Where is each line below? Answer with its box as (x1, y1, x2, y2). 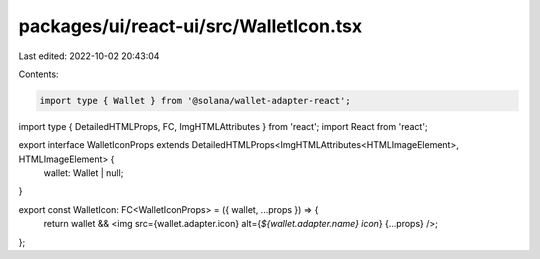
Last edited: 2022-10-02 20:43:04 (18, 50, 160, 62)
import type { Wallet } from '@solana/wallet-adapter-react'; (39, 95, 351, 106)
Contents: (18, 68, 59, 80)
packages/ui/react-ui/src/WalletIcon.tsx (18, 15, 363, 37)
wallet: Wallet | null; (43, 167, 124, 179)
